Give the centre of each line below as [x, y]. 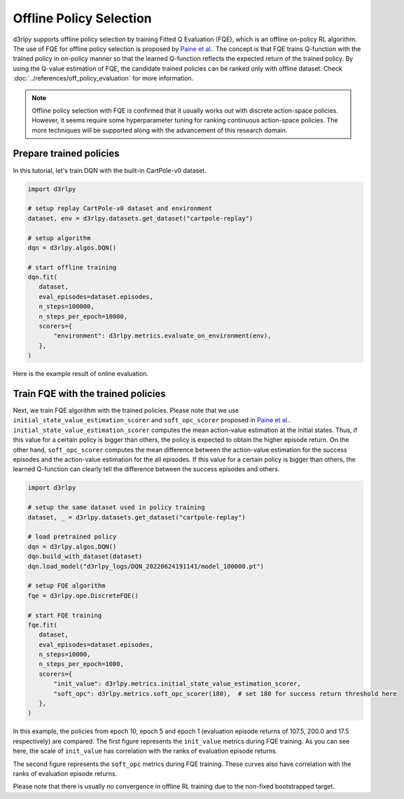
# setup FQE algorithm [67, 586]
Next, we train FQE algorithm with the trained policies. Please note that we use [126, 410]
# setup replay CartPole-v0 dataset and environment [120, 209]
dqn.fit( [43, 277]
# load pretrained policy [72, 537]
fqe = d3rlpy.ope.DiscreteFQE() [83, 596]
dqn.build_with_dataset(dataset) [85, 556]
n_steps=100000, [67, 307]
